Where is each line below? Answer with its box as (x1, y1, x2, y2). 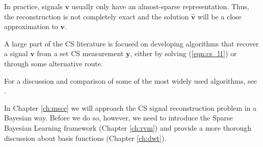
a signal (4, 48, 28, 59)
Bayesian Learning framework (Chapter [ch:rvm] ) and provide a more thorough (4, 122, 251, 133)
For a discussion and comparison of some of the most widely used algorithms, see (4, 75, 257, 86)
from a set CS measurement (37, 48, 124, 59)
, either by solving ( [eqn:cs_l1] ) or (130, 48, 237, 59)
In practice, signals (4, 1, 63, 11)
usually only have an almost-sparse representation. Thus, (71, 1, 249, 11)
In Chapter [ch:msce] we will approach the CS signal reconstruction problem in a (4, 102, 257, 113)
